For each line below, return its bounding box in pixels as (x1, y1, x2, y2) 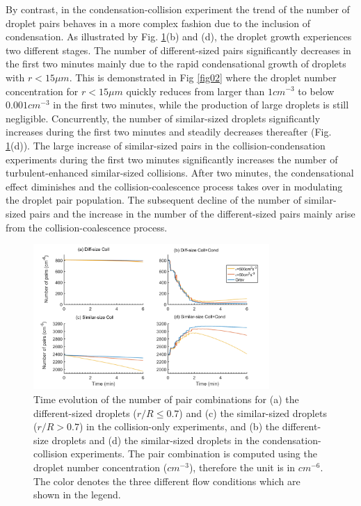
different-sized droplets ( (33, 405, 137, 420)
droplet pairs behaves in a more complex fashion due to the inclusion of (6, 15, 310, 30)
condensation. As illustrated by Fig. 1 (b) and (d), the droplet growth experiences (6, 29, 352, 44)
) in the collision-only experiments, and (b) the (79, 419, 280, 434)
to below (298, 83, 335, 98)
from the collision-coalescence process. (6, 220, 168, 234)
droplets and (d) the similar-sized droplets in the (51, 432, 259, 447)
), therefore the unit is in (188, 459, 296, 474)
